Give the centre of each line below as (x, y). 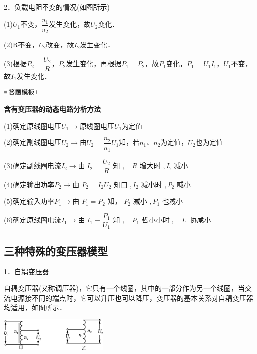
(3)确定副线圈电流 (33, 165)
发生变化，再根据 (94, 64)
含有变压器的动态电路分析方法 (52, 109)
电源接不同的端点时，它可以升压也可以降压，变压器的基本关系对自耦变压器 (132, 297)
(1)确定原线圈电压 (33, 125)
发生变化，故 (70, 24)
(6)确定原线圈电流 (33, 220)
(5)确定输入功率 (29, 201)
